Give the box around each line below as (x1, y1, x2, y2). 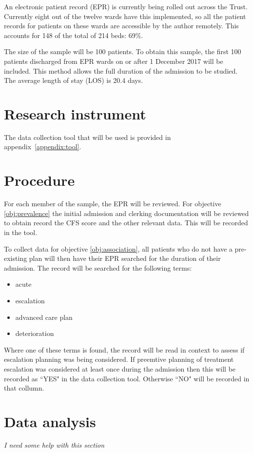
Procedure (4, 170, 75, 190)
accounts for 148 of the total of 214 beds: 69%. (4, 30, 143, 40)
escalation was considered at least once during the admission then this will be (4, 363, 236, 374)
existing (4, 253, 27, 263)
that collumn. (4, 383, 44, 393)
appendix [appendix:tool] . (4, 141, 81, 152)
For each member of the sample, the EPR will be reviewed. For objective (4, 198, 221, 209)
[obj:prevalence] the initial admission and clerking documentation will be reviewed (4, 208, 249, 218)
